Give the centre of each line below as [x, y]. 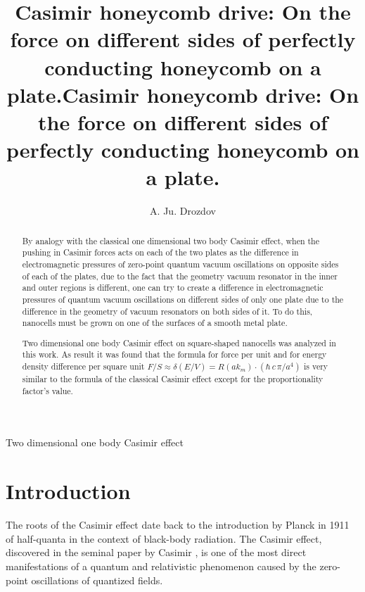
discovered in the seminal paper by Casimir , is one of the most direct [156, 552]
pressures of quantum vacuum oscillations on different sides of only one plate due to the [183, 299]
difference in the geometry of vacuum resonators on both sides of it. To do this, [167, 311]
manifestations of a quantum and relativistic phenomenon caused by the [161, 566]
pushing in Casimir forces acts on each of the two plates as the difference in [160, 252]
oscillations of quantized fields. [97, 580]
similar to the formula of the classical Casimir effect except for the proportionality [173, 379]
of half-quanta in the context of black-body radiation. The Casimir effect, [164, 538]
